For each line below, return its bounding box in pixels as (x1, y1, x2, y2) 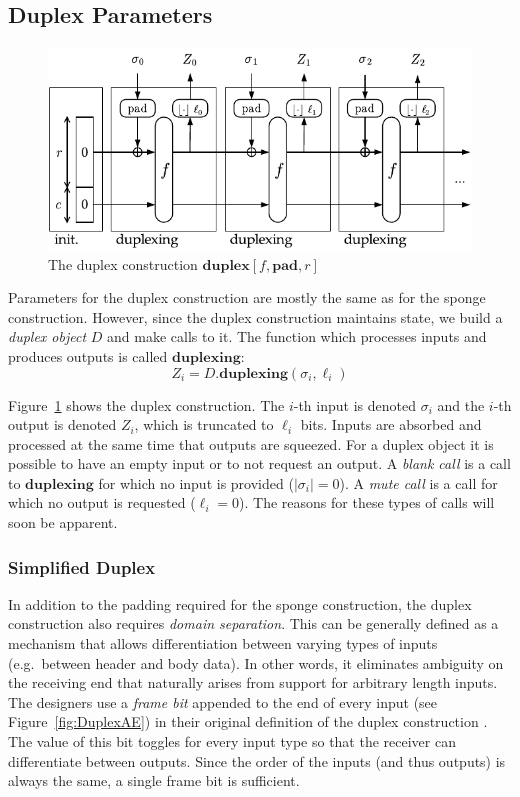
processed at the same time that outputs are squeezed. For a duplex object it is (8, 433, 494, 454)
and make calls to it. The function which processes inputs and (107, 326, 487, 347)
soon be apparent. (8, 512, 118, 533)
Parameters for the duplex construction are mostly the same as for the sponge (8, 287, 486, 308)
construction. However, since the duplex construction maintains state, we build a (8, 306, 503, 327)
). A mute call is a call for (339, 472, 498, 493)
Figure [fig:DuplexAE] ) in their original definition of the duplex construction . (8, 711, 488, 732)
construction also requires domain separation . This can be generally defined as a (8, 613, 499, 634)
